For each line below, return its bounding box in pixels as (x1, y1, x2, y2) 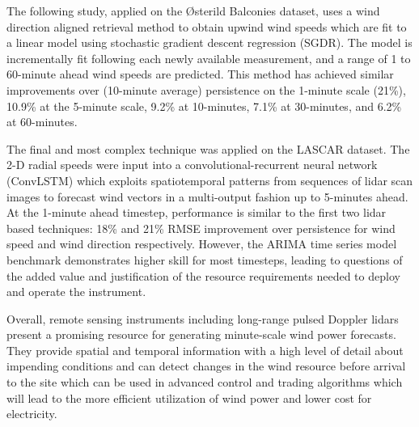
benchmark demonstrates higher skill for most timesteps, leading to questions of (6, 251, 403, 268)
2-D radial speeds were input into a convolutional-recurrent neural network (6, 156, 378, 173)
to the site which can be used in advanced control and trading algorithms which (6, 374, 403, 391)
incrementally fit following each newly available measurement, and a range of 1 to (6, 49, 411, 66)
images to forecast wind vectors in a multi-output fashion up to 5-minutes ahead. (6, 188, 408, 205)
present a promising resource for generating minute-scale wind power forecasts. (6, 326, 396, 343)
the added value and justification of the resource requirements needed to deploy (6, 267, 400, 284)
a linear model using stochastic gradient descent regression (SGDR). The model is (6, 34, 413, 51)
